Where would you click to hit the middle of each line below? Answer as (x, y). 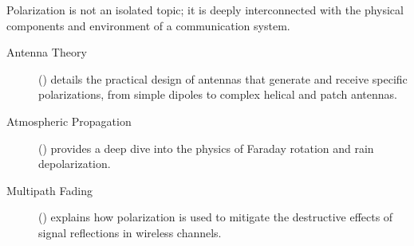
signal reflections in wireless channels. (130, 232)
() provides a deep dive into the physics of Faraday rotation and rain (206, 148)
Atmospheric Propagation (69, 121)
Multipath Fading (49, 190)
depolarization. (75, 164)
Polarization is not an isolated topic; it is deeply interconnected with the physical (205, 10)
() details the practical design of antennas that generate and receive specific (223, 78)
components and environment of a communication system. (148, 25)
